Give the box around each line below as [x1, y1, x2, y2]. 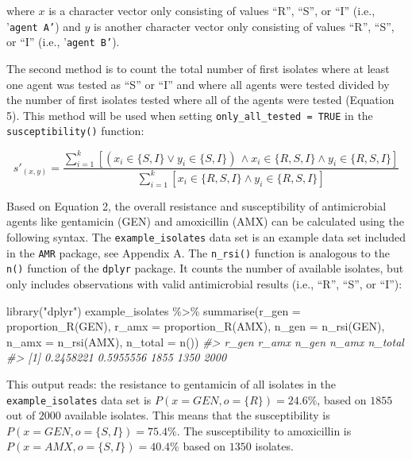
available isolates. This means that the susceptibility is [64, 407, 330, 423]
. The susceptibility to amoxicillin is [176, 422, 352, 439]
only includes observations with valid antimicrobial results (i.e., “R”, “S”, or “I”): [6, 276, 402, 292]
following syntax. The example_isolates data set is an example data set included [6, 229, 406, 245]
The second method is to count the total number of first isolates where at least [6, 60, 390, 76]
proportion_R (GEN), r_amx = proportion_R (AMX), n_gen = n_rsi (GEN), [6, 318, 385, 334]
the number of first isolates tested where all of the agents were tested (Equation [6, 91, 395, 108]
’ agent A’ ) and [6, 17, 81, 34]
